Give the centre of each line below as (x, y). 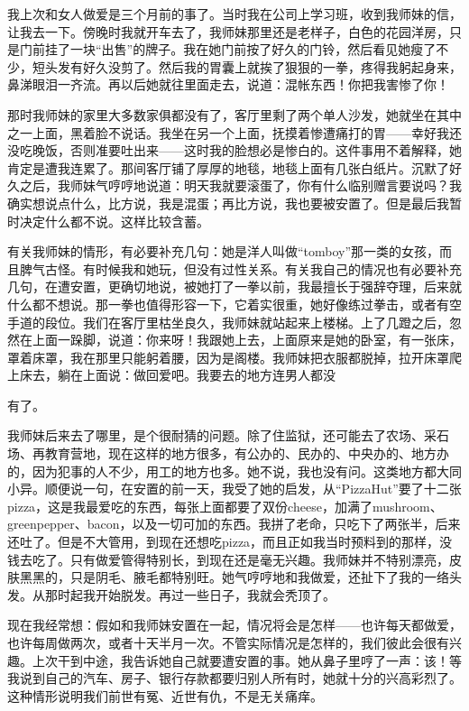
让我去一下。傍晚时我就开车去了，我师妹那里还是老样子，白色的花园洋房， (228, 31)
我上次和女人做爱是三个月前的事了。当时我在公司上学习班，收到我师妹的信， (234, 14)
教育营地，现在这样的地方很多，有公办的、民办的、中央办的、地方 (240, 453)
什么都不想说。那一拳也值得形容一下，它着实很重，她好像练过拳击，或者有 (228, 304)
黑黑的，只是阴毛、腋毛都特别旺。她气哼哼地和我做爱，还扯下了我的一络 (234, 577)
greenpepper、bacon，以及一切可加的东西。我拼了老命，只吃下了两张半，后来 (234, 524)
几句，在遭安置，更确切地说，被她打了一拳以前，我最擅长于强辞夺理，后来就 (234, 286)
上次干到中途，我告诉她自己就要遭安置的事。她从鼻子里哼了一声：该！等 (247, 660)
